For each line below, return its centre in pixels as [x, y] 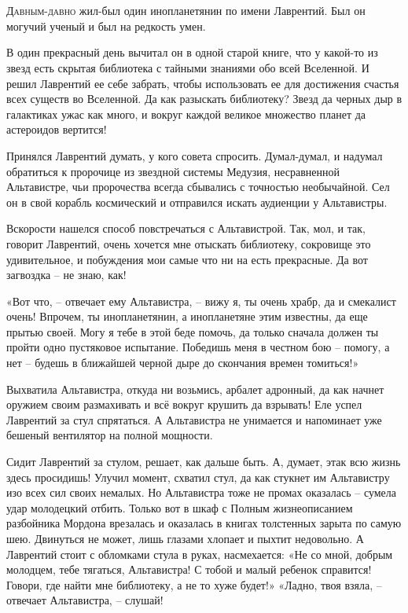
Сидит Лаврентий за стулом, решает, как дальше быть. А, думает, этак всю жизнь [204, 462]
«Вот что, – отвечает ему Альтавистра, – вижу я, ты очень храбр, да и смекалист [201, 301]
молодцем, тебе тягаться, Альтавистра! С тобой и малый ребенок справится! [189, 569]
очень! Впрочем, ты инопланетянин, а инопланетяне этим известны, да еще [187, 316]
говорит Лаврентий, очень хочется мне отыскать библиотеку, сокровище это [189, 243]
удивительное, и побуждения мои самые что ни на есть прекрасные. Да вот [187, 259]
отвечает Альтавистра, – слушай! [85, 600]
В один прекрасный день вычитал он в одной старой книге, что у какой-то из [192, 52]
